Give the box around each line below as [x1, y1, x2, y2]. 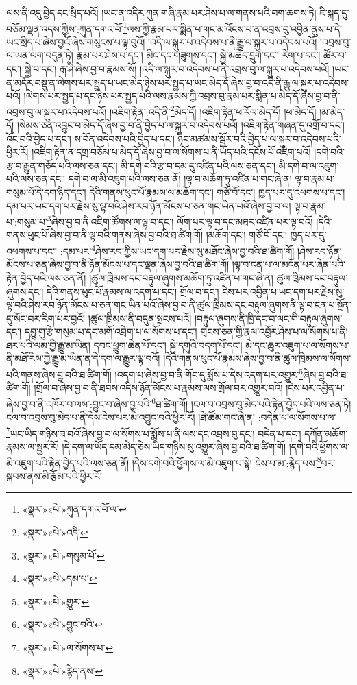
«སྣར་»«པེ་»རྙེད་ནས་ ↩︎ [22, 663, 103, 677]
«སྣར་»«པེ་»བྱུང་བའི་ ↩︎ [22, 617, 103, 632]
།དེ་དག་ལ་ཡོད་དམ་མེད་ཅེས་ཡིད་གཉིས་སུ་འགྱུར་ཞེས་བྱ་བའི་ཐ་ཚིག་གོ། [62, 440, 286, 453]
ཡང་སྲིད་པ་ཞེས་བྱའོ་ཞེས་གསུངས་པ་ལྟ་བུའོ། [6, 34, 145, 49]
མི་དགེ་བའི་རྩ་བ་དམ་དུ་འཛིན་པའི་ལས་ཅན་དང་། [121, 158, 276, 172]
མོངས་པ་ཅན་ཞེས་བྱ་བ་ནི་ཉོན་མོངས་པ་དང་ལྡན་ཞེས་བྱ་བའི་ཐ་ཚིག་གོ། [6, 257, 230, 272]
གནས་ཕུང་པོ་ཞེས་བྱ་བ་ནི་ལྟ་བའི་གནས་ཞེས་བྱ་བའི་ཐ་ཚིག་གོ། [6, 228, 204, 242]
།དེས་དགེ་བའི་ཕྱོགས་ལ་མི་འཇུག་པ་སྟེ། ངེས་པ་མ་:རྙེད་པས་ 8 [132, 453, 321, 470]
